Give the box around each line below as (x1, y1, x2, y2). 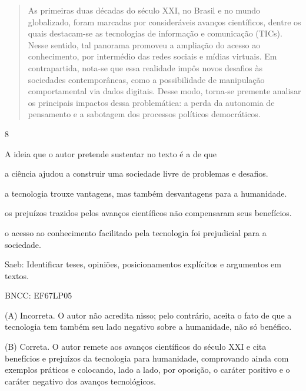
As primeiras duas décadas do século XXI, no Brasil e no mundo (28, 4, 261, 16)
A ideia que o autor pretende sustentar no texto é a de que (5, 147, 217, 160)
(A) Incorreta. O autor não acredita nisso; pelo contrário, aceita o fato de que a (5, 309, 292, 321)
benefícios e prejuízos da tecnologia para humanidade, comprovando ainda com (5, 352, 289, 364)
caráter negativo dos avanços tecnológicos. (5, 375, 156, 387)
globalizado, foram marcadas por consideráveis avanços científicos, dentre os (28, 15, 301, 28)
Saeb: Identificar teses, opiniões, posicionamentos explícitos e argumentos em (5, 258, 281, 270)
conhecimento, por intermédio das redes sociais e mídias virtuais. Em (28, 50, 277, 62)
